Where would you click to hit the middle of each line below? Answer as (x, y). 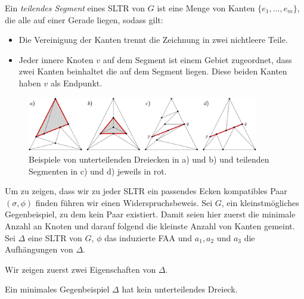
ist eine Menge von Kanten (206, 8)
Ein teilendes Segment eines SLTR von (75, 8)
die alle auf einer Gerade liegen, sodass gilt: (84, 19)
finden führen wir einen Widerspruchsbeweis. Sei (124, 202)
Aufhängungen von (39, 249)
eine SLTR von (55, 237)
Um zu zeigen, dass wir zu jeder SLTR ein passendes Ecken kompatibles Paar (146, 191)
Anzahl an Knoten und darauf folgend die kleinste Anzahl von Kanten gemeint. (150, 225)
